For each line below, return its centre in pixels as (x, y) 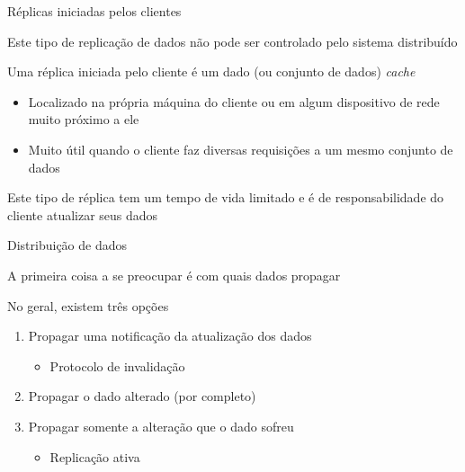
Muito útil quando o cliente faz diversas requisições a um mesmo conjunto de (241, 149)
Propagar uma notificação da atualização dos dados (170, 336)
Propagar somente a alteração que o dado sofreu (161, 426)
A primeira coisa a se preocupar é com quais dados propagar (174, 275)
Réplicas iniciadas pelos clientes (94, 11)
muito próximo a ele (84, 119)
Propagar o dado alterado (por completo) (142, 396)
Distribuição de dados (67, 245)
